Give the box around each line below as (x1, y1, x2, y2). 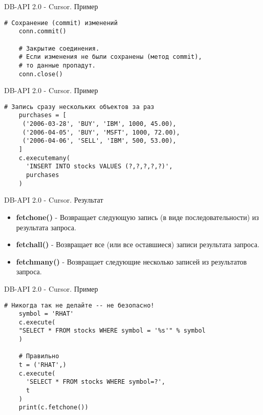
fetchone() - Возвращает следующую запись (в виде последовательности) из (16, 211, 259, 222)
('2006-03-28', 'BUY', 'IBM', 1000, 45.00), (22, 120, 177, 128)
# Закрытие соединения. (18, 45, 100, 52)
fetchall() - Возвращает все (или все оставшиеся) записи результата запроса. (16, 239, 259, 250)
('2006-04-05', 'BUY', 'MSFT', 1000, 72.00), (22, 128, 180, 136)
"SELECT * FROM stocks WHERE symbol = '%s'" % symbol (18, 327, 206, 335)
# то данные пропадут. (18, 61, 96, 69)
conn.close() (18, 70, 63, 78)
